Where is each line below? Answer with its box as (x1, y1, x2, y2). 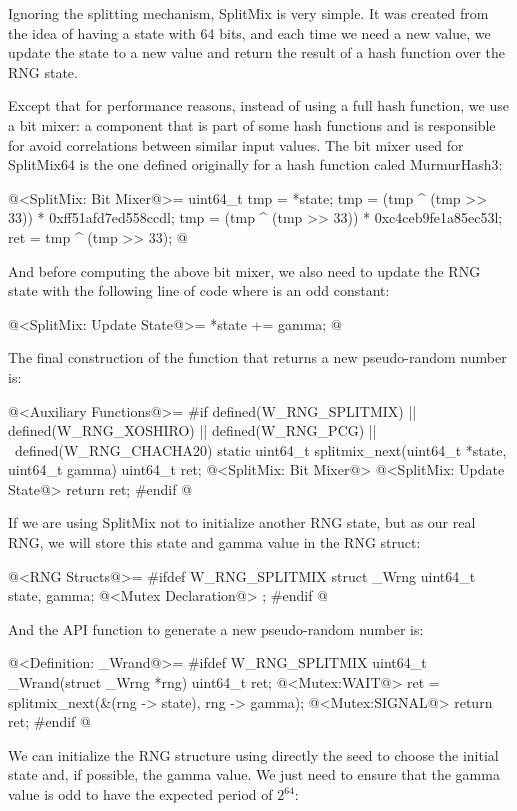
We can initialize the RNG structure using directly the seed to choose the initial (8, 744, 499, 765)
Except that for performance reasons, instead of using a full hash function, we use (8, 95, 509, 116)
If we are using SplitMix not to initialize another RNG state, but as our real (8, 512, 476, 533)
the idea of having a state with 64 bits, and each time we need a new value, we (8, 22, 491, 43)
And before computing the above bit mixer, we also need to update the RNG (8, 260, 481, 281)
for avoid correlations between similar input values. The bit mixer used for (8, 134, 464, 155)
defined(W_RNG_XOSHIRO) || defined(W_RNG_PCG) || (8, 420, 377, 441)
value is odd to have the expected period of (8, 784, 273, 804)
